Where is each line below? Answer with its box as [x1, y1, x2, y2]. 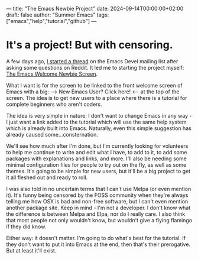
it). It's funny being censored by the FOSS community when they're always [6, 192, 189, 199]
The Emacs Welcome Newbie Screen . [6, 70, 98, 77]
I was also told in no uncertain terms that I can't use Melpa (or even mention [6, 185, 191, 192]
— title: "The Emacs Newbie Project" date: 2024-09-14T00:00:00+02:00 [6, 5, 184, 12]
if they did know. [6, 223, 47, 230]
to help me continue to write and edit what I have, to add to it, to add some [6, 148, 187, 156]
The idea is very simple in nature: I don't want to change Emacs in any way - [6, 112, 192, 119]
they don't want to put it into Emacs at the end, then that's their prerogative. [6, 241, 191, 248]
